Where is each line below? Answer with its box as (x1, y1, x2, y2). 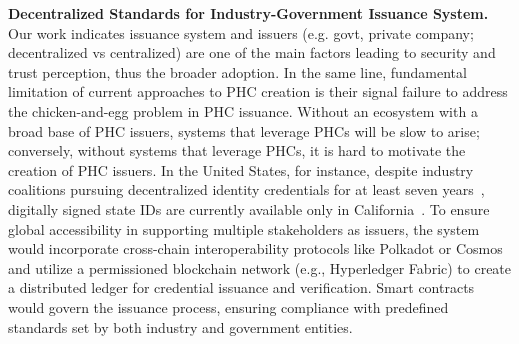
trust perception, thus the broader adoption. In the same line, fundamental (8, 61, 467, 82)
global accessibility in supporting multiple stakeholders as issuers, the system (8, 218, 480, 239)
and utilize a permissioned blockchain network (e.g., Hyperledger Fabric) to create (8, 257, 512, 278)
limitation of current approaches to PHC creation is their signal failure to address (8, 81, 508, 102)
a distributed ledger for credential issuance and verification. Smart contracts (8, 277, 475, 298)
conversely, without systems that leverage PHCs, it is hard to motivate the (8, 140, 466, 161)
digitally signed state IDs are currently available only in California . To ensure (8, 198, 490, 219)
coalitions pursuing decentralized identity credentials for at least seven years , (8, 179, 485, 200)
